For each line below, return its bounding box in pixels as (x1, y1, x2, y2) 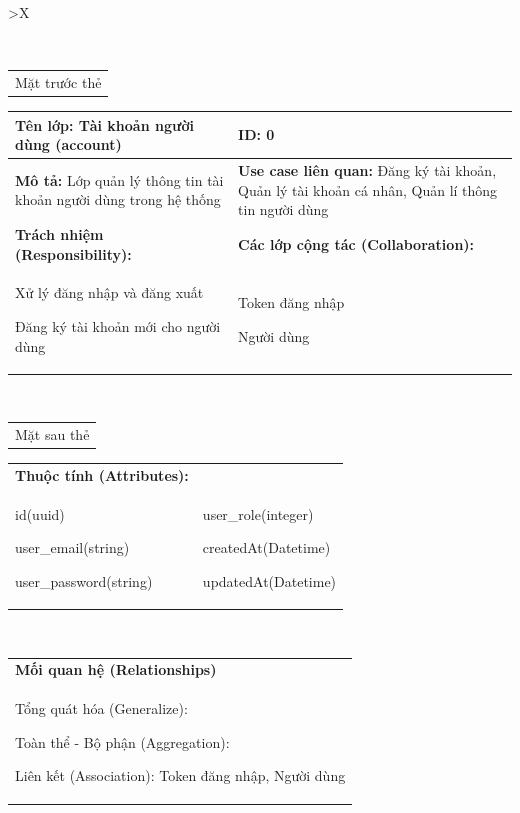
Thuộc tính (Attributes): (15, 464, 189, 485)
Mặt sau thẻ (15, 424, 90, 445)
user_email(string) (15, 537, 130, 558)
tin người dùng (238, 199, 329, 220)
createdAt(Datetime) (202, 537, 331, 558)
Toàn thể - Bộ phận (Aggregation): (15, 731, 230, 752)
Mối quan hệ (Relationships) (15, 659, 217, 680)
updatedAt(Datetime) (202, 570, 337, 591)
